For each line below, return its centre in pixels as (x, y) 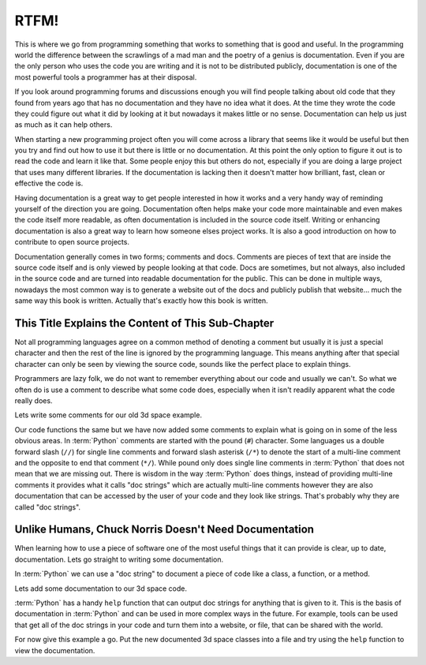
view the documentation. (55, 650)
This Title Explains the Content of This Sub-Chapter (144, 323)
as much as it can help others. (64, 125)
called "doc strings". (48, 507)
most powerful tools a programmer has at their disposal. (106, 77)
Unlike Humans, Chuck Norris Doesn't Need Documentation (164, 530)
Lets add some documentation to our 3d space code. (101, 588)
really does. (34, 401)
